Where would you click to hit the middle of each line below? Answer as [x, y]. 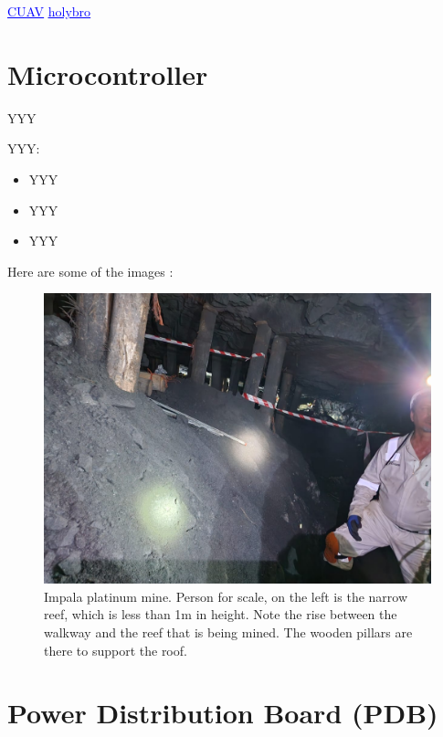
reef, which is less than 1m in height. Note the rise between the [221, 614]
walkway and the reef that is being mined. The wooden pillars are [228, 632]
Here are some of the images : [90, 271]
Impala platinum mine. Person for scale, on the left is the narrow [226, 596]
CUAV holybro [49, 11]
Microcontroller [108, 74]
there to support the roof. [116, 650]
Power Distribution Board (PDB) [223, 713]
